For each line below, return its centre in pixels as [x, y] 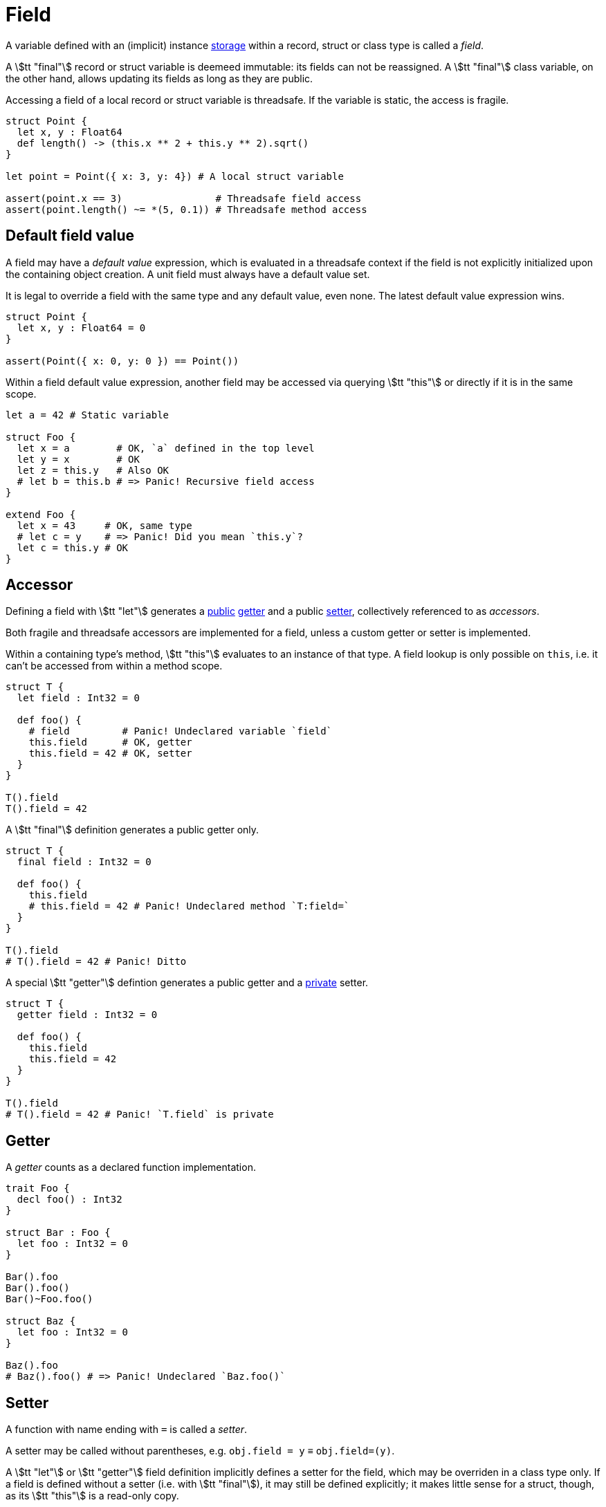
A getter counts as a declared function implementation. [131, 1167]
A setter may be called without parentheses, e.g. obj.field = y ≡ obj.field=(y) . [200, 1451]
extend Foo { [41, 514]
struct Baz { [41, 1321]
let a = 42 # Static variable [88, 415]
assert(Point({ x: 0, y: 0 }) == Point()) [122, 361]
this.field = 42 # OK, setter [110, 753]
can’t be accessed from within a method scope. [114, 666]
